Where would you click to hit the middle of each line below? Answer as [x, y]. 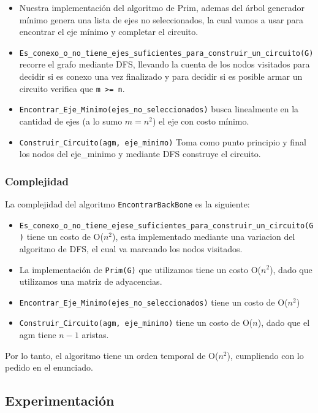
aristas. [95, 335]
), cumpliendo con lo [265, 355]
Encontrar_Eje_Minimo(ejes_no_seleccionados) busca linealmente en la [159, 109]
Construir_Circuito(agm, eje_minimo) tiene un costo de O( [136, 322]
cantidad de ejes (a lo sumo [71, 121]
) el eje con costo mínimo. [201, 121]
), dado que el [284, 322]
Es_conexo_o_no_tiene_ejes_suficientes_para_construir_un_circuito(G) [166, 53]
